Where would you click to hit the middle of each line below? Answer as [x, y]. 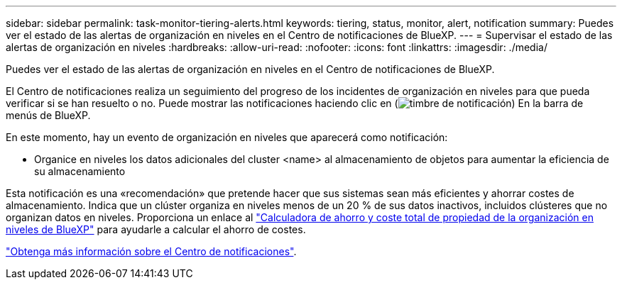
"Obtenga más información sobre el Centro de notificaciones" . [151, 251]
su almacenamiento [80, 171]
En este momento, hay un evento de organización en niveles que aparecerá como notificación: [227, 137]
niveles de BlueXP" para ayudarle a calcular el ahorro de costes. [156, 229]
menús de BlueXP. [48, 115]
